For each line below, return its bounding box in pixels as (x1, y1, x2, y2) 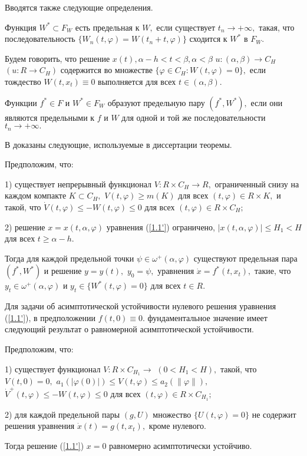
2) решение (5, 220, 45, 233)
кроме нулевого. (148, 419, 206, 432)
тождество (5, 75, 41, 87)
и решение (44, 265, 82, 277)
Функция (5, 21, 37, 33)
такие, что (255, 265, 291, 277)
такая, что (259, 21, 295, 33)
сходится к (189, 32, 227, 45)
